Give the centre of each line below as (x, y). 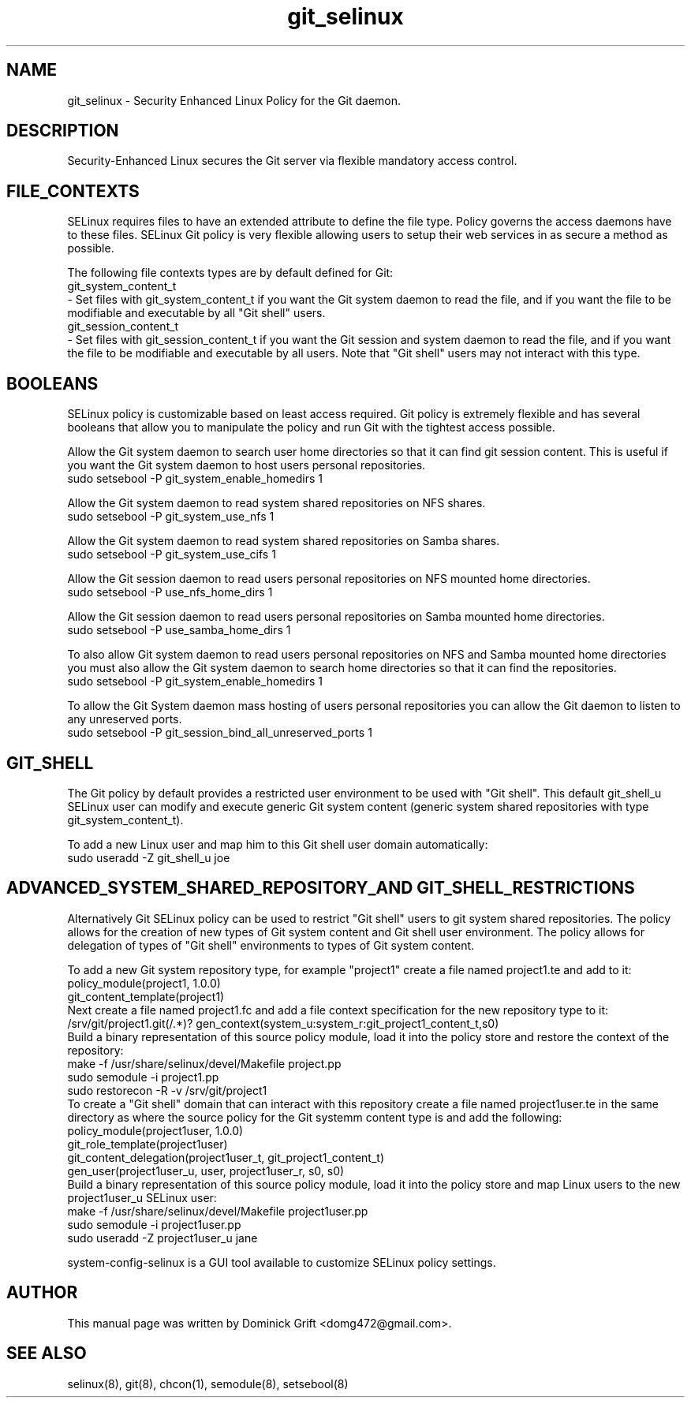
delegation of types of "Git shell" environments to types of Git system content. (271, 945)
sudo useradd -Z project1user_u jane (162, 1238)
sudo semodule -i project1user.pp (154, 1224)
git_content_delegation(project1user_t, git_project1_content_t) (226, 1157)
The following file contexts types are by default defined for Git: (230, 273)
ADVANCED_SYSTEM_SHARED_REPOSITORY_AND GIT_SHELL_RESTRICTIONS (321, 888)
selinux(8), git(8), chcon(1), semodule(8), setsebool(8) (208, 1383)
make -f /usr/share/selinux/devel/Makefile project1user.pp (218, 1211)
